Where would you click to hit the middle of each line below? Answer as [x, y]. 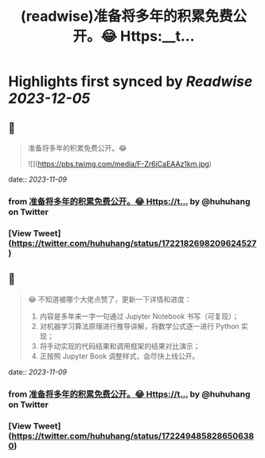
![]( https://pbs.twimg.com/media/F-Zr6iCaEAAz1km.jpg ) [120, 164]
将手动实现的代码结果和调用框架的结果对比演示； [120, 346]
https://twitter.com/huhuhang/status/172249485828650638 [133, 436]
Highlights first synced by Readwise [131, 82]
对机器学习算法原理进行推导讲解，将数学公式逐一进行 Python [140, 326]
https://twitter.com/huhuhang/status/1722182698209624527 [134, 243]
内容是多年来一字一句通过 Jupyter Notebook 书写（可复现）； [139, 316]
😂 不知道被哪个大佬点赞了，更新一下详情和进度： [110, 299]
